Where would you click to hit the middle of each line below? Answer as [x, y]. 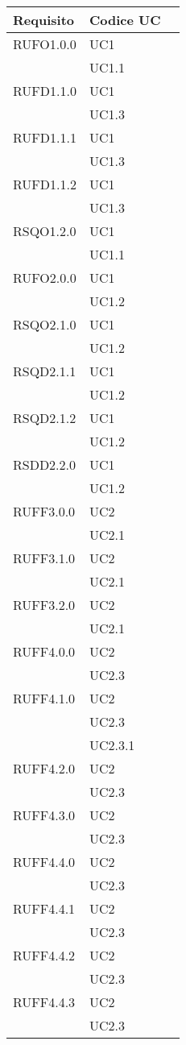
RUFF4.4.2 [44, 955]
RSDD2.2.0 [45, 464]
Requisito [44, 20]
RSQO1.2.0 [45, 231]
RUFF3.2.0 [44, 605]
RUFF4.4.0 [44, 862]
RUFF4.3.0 [44, 815]
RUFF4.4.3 [44, 1002]
